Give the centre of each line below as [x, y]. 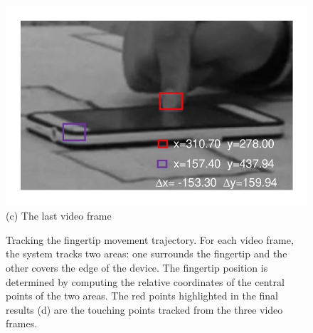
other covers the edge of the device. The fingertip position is [137, 268]
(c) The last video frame [59, 216]
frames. [22, 323]
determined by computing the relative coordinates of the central [145, 281]
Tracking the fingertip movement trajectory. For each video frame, [150, 239]
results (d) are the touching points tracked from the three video [144, 309]
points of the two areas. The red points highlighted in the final [142, 296]
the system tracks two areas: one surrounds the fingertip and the [147, 253]
